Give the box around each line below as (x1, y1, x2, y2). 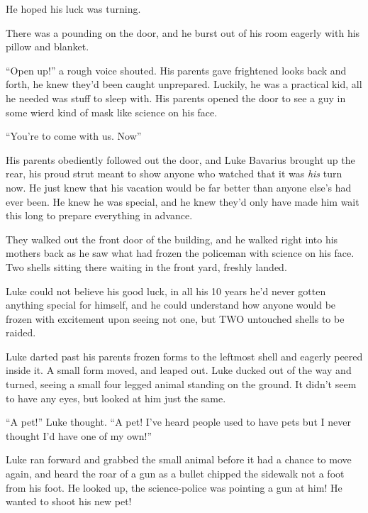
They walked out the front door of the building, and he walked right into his (6, 231, 338, 246)
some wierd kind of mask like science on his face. (6, 104, 218, 119)
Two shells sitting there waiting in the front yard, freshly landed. (6, 259, 287, 274)
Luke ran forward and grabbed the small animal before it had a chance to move (6, 452, 352, 467)
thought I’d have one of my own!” (6, 428, 152, 443)
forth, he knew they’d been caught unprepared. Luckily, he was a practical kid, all (6, 77, 362, 92)
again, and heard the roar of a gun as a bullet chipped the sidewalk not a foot (6, 466, 345, 481)
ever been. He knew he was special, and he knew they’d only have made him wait (6, 194, 359, 209)
